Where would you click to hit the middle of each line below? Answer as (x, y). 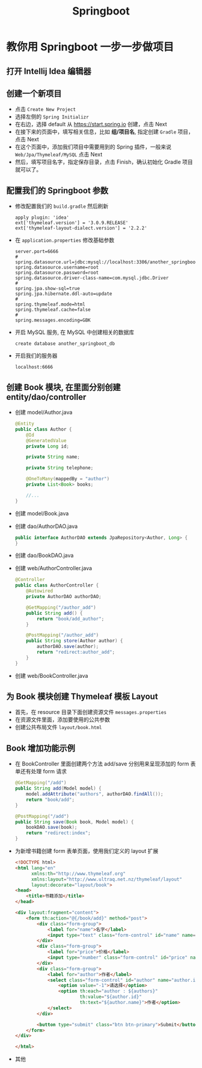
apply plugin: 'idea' (42, 218)
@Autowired (40, 591)
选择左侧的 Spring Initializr (52, 117)
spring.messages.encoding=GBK (53, 320)
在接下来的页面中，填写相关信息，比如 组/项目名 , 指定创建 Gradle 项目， (104, 132)
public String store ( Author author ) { (75, 641)
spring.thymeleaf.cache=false (53, 310)
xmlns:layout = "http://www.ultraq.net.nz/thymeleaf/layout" (106, 879)
